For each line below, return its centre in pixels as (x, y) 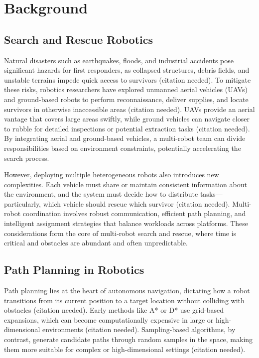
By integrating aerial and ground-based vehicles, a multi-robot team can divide (125, 138)
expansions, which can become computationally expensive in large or (109, 319)
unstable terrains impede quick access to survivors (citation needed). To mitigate (128, 79)
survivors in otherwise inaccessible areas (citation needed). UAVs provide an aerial (129, 109)
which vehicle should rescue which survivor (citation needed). (136, 203)
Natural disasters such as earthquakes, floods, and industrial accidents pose (119, 60)
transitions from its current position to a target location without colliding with (124, 300)
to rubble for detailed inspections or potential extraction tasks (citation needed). (127, 128)
